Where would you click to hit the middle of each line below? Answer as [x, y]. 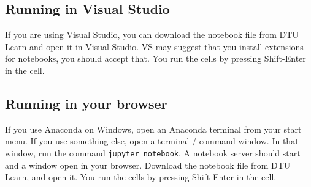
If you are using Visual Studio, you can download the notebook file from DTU [152, 35]
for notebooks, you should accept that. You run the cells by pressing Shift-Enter [155, 58]
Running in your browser [86, 103]
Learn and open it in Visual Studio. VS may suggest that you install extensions [154, 46]
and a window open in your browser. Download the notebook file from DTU [148, 165]
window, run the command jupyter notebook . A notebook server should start [153, 152]
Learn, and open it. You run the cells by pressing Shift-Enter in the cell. [141, 177]
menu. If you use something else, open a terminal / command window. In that [152, 141]
